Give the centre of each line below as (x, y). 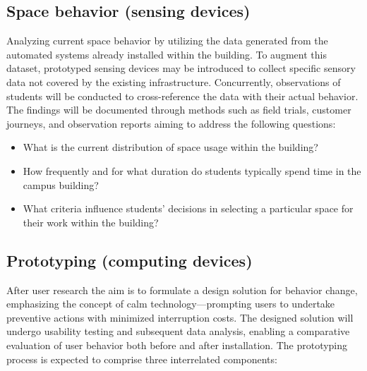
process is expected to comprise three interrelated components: (142, 359)
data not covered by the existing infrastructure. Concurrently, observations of (174, 81)
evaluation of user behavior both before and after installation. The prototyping (177, 345)
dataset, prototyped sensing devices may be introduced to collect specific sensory (181, 68)
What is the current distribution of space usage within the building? (170, 147)
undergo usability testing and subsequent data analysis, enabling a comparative (178, 331)
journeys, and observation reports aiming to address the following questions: (171, 123)
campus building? (61, 184)
